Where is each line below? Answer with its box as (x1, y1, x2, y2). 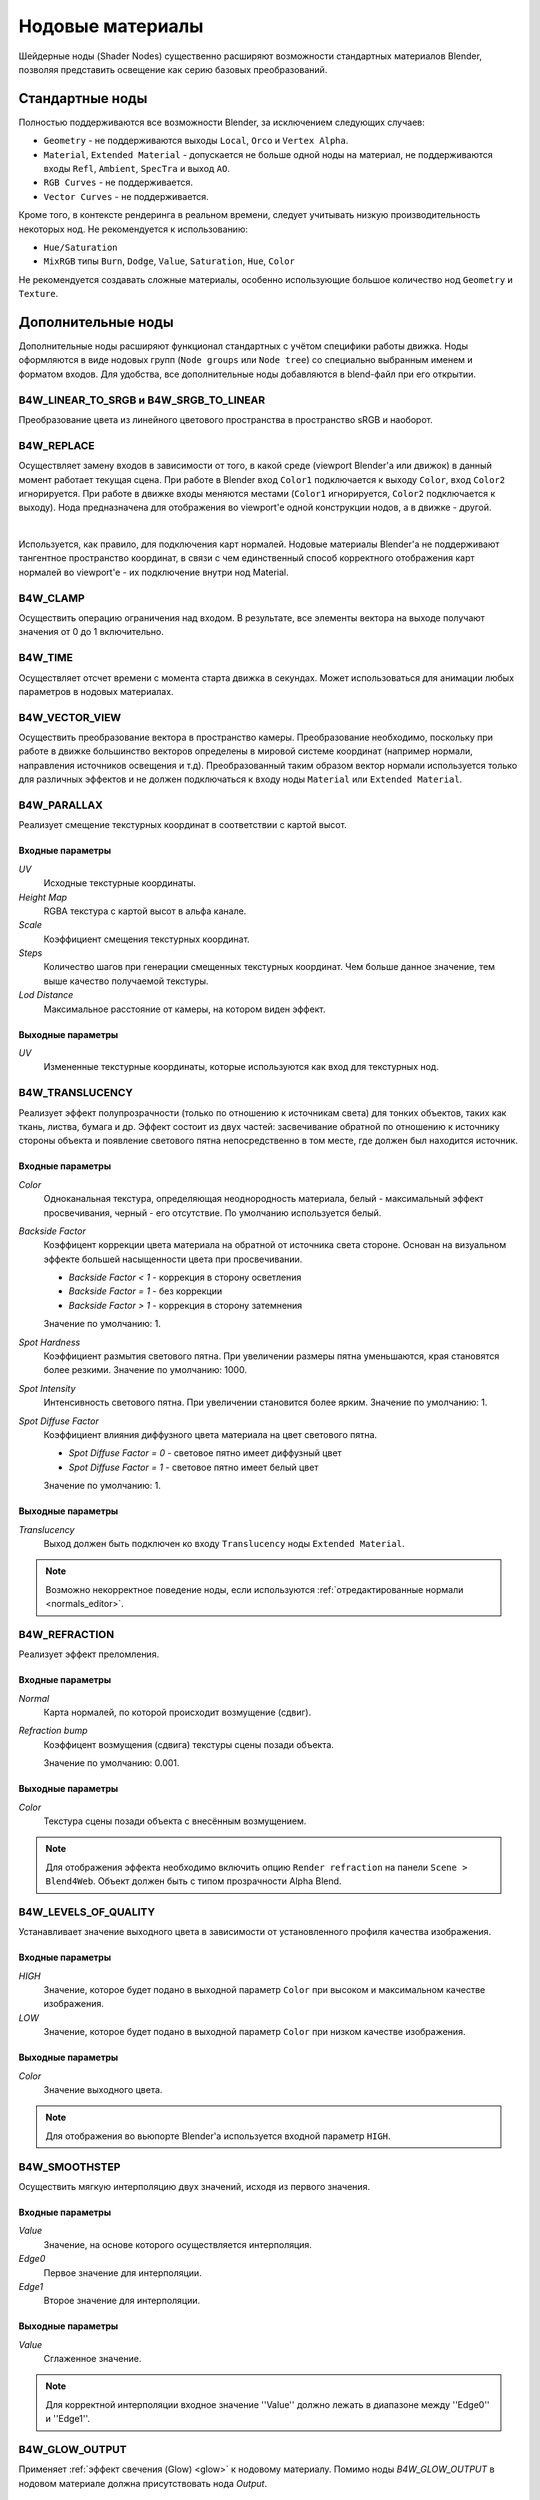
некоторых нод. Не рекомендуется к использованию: (18, 223, 249, 235)
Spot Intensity (18, 1382, 76, 1394)
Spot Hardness (18, 1336, 81, 1348)
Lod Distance (18, 989, 74, 1001)
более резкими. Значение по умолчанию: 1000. (43, 1364, 247, 1376)
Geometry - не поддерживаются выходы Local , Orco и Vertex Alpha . (43, 135, 349, 147)
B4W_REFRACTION (18, 1627, 115, 1641)
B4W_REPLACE (18, 438, 95, 452)
